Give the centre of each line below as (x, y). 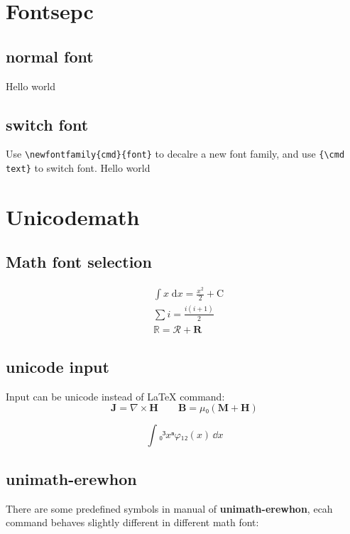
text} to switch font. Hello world (78, 168)
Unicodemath (73, 216)
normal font (50, 56)
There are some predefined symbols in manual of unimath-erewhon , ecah (169, 508)
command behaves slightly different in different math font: (132, 522)
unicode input (58, 366)
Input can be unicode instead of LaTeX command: (115, 396)
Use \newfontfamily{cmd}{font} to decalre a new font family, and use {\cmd (175, 154)
